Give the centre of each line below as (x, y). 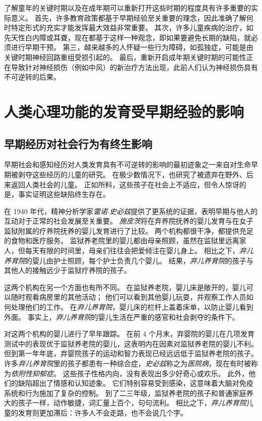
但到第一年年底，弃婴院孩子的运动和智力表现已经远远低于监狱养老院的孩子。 (131, 353)
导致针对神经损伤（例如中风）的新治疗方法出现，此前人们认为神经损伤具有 (134, 67)
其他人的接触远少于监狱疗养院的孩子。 (68, 270)
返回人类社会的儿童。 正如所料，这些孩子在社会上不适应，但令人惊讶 (125, 184)
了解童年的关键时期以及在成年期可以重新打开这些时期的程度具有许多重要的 (127, 8)
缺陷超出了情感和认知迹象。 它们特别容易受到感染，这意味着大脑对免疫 (136, 383)
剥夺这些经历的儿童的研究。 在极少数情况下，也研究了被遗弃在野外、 (132, 174)
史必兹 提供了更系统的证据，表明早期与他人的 (184, 211)
